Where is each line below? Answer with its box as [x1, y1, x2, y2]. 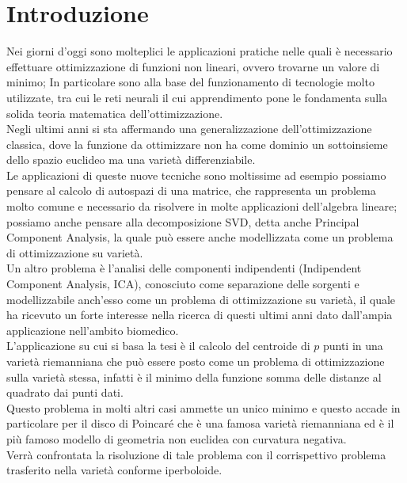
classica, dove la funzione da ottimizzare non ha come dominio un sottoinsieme [6, 135, 388, 152]
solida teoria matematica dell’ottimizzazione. [6, 105, 223, 121]
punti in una [322, 337, 383, 354]
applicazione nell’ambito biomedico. [6, 321, 179, 338]
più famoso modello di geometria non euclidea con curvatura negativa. [6, 430, 347, 447]
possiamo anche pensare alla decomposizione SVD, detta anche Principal [6, 213, 359, 230]
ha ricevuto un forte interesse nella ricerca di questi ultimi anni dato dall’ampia [6, 306, 393, 323]
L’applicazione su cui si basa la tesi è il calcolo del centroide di [6, 337, 310, 354]
